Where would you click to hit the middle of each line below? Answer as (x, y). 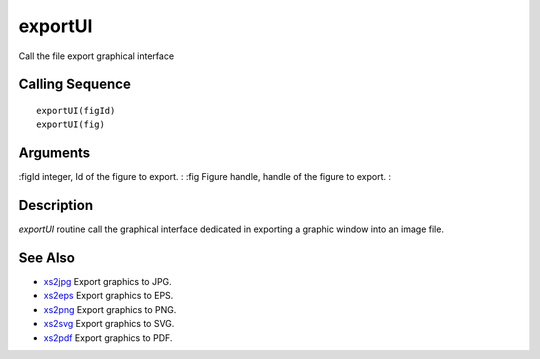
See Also (46, 257)
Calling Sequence (75, 84)
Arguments (54, 153)
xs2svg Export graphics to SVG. (109, 324)
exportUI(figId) (76, 110)
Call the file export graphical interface (96, 56)
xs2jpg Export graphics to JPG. (107, 282)
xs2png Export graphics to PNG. (110, 309)
